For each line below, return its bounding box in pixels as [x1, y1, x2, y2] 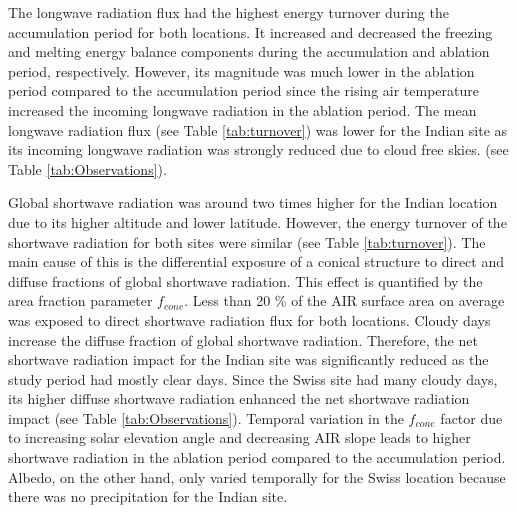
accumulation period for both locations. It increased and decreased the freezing [8, 21, 493, 42]
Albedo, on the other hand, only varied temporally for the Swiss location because [8, 466, 506, 487]
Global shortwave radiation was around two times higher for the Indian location [8, 192, 498, 213]
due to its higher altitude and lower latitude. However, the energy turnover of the [8, 211, 507, 232]
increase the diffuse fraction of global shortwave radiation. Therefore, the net [8, 329, 478, 350]
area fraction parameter [8, 290, 153, 311]
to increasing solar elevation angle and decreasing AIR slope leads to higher [8, 427, 471, 448]
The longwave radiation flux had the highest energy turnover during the [8, 2, 449, 22]
